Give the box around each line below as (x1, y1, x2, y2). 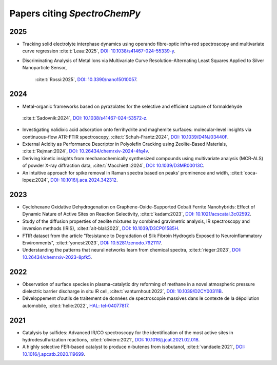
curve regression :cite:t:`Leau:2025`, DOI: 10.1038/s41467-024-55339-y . (22, 48, 175, 54)
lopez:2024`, (22, 177, 50, 183)
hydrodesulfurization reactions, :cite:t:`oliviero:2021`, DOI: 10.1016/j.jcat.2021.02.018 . (22, 337, 200, 343)
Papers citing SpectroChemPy (9, 8, 141, 19)
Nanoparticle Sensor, (22, 65, 67, 71)
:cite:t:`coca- (230, 169, 258, 176)
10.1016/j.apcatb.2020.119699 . (22, 351, 85, 357)
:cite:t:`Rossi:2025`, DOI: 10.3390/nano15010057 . (35, 76, 138, 82)
